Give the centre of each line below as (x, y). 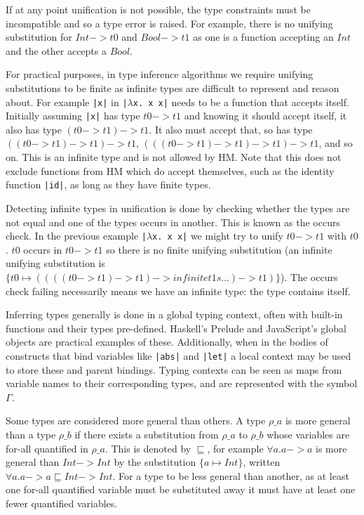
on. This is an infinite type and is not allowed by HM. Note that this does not (174, 157)
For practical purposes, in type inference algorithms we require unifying (160, 74)
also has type (34, 129)
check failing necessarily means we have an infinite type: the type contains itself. (178, 291)
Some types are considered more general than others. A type (136, 421)
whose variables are (308, 434)
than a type (31, 434)
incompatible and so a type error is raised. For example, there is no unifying (169, 23)
